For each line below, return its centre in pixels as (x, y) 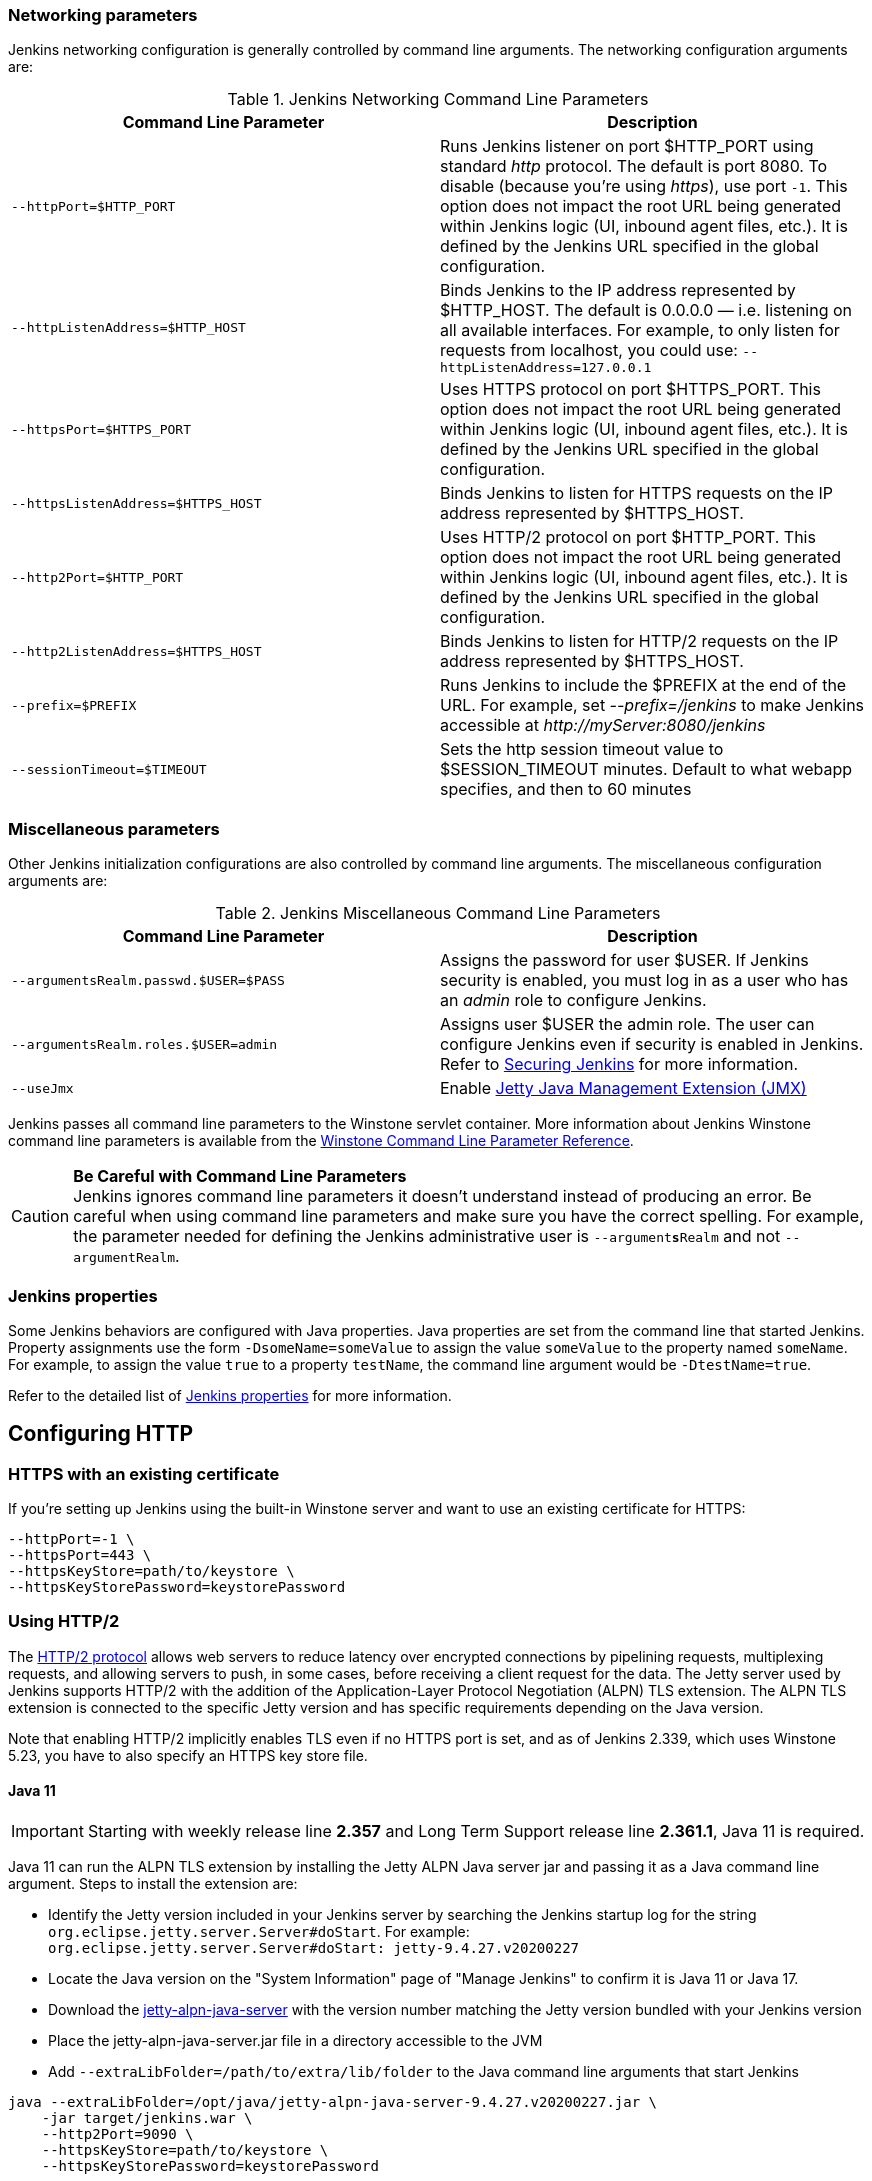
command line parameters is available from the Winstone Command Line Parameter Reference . (321, 1141)
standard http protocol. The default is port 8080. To (634, 166)
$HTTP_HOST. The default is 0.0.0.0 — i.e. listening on (646, 310)
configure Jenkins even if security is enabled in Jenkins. (652, 1044)
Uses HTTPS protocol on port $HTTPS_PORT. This (630, 389)
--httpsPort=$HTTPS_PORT (101, 429)
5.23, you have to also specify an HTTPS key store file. (188, 1755)
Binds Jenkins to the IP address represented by (618, 290)
